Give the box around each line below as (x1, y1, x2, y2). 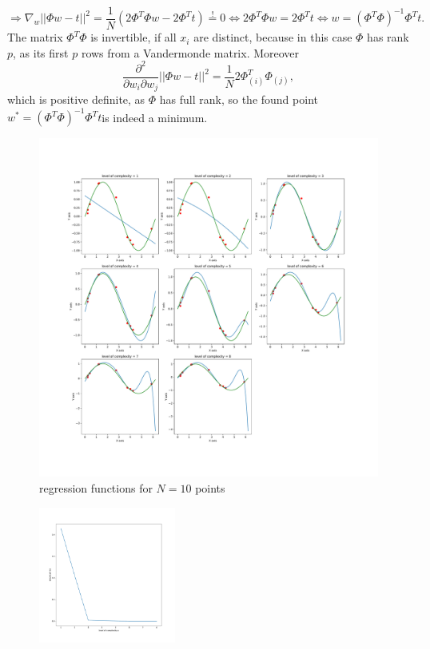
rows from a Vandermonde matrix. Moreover (81, 44, 300, 61)
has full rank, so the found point (159, 91, 318, 108)
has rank (367, 29, 409, 46)
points (195, 479, 225, 496)
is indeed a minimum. (102, 109, 208, 125)
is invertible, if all (90, 29, 177, 46)
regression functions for (39, 479, 153, 496)
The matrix (7, 29, 63, 46)
